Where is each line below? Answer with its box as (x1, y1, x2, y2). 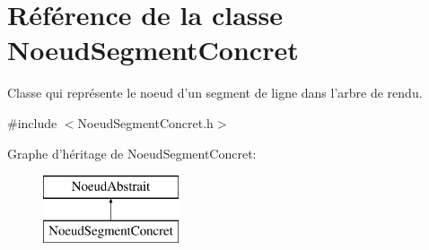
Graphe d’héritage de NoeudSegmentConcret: (7, 143, 257, 162)
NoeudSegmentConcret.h (77, 113, 214, 132)
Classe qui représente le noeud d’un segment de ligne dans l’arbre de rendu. (7, 83, 423, 102)
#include (7, 113, 57, 132)
